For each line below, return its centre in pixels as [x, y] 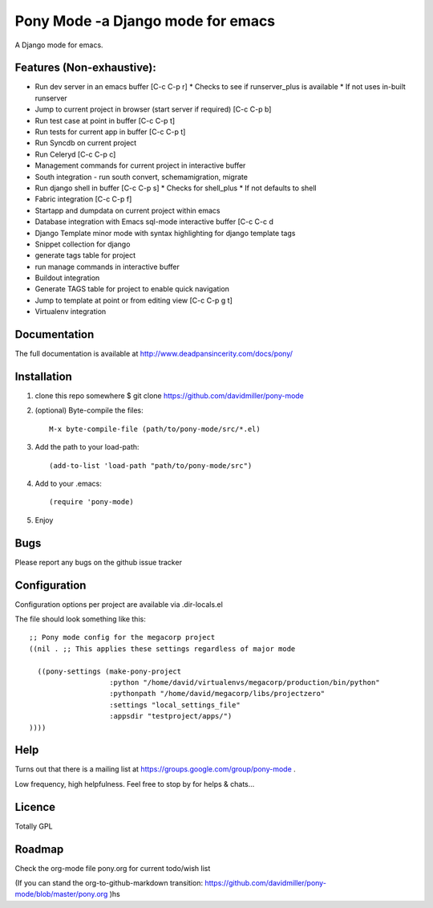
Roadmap [39, 849]
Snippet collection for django [83, 244]
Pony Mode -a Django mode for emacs [145, 21]
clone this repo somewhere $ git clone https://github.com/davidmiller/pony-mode [170, 396]
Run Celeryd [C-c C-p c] [75, 154]
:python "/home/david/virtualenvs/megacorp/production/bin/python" [245, 682]
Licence [35, 807]
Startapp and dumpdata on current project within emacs [127, 210]
